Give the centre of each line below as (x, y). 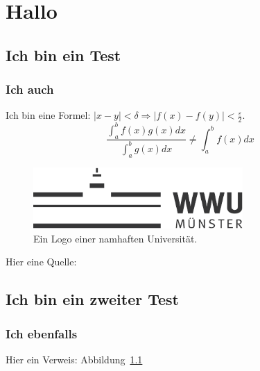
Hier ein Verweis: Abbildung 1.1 (74, 359)
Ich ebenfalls (42, 333)
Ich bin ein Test (63, 55)
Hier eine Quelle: (41, 262)
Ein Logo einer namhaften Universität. (115, 238)
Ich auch (30, 89)
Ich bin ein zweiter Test (92, 299)
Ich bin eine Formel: (48, 115)
